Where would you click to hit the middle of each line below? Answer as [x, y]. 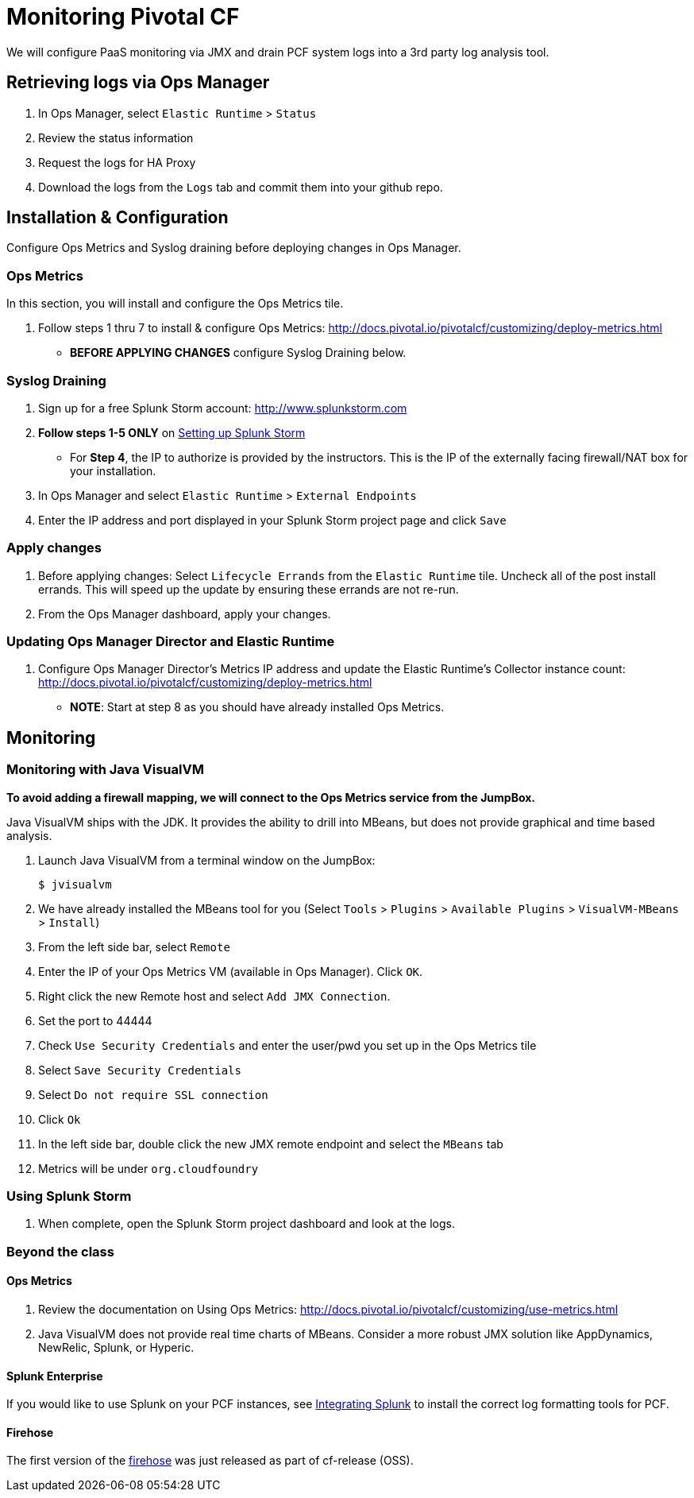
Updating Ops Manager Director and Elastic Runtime [171, 642]
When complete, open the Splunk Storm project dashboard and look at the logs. [247, 1224]
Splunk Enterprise [55, 1376]
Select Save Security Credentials [140, 1070]
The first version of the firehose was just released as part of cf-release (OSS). [210, 1461]
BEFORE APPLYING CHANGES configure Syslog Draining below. [238, 353]
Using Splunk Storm [69, 1196]
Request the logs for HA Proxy [117, 162]
